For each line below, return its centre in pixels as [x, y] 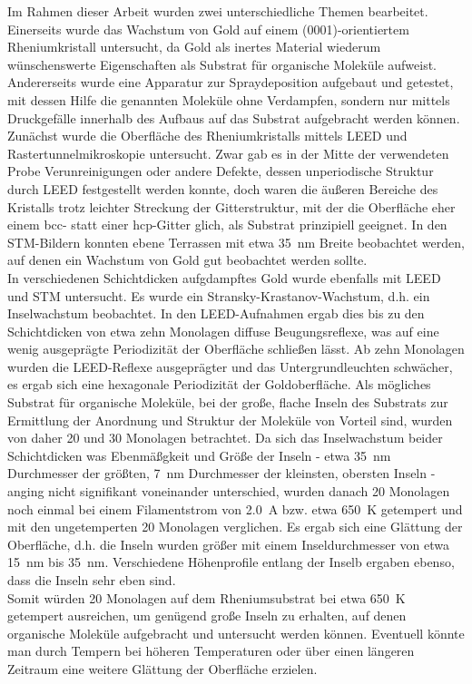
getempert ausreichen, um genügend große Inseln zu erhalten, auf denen [207, 616]
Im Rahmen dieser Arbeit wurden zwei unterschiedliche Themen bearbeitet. [218, 11]
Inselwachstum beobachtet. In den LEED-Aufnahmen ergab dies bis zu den [216, 313]
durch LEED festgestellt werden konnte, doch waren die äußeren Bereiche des [223, 188]
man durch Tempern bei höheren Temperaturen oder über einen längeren [211, 651]
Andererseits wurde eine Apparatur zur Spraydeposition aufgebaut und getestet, [231, 82]
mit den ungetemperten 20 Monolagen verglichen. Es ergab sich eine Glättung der [235, 527]
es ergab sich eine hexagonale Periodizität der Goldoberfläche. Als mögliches [219, 384]
